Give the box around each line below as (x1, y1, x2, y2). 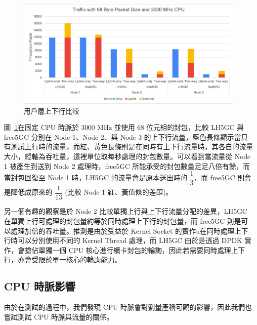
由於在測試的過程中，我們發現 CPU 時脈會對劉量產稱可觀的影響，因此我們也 (4, 302, 252, 312)
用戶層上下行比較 (24, 105, 79, 116)
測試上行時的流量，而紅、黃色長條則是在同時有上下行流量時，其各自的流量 (10, 141, 253, 152)
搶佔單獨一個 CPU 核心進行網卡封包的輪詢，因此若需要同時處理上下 (24, 244, 245, 255)
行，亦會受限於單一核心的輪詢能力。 (4, 254, 122, 265)
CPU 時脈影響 (4, 279, 76, 294)
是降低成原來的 (4, 187, 52, 197)
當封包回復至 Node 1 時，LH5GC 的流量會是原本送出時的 (4, 172, 187, 183)
